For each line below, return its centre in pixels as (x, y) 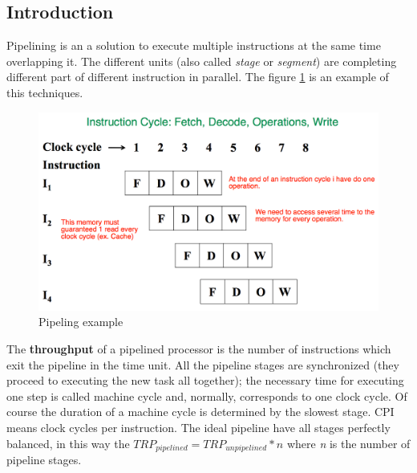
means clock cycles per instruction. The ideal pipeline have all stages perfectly (198, 427)
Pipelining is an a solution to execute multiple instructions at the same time (194, 45)
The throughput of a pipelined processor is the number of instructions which (199, 348)
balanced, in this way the (68, 443)
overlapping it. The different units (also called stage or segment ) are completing (202, 61)
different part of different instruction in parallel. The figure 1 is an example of (198, 77)
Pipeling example (81, 322)
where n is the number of (348, 443)
